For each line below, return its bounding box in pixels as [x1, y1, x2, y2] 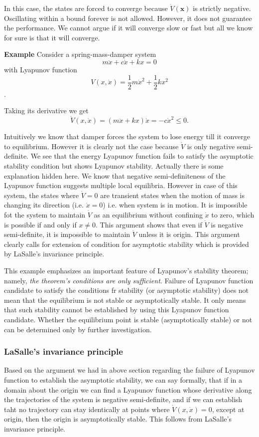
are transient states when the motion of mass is [100, 190, 245, 200]
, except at [212, 404, 245, 414]
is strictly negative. [193, 3, 251, 13]
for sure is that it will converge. [4, 32, 100, 42]
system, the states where [4, 190, 79, 200]
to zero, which [211, 210, 255, 219]
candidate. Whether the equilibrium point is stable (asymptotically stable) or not [4, 314, 253, 324]
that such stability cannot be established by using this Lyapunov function [4, 304, 229, 315]
